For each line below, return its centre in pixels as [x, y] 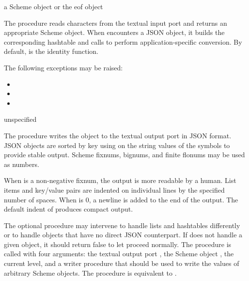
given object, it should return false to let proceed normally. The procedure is [118, 244]
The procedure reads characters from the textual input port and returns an [116, 23]
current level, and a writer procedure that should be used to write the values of [122, 263]
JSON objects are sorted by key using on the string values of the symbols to [117, 145]
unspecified [20, 119]
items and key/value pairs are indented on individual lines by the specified [114, 190]
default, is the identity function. [51, 51]
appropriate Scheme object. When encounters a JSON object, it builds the [114, 32]
